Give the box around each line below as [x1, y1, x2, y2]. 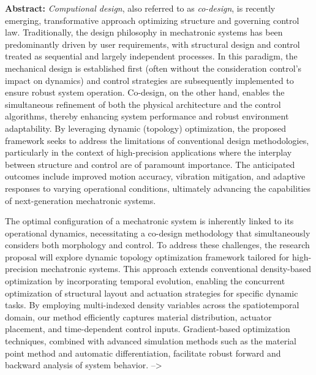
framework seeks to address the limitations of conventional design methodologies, [5, 134, 309, 146]
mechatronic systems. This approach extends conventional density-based [40, 262, 312, 275]
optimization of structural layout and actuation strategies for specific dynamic [5, 286, 298, 299]
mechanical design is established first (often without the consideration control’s [5, 61, 302, 74]
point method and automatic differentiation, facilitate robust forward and [5, 346, 281, 359]
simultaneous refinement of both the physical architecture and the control [5, 97, 281, 110]
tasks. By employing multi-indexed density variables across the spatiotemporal [5, 298, 299, 311]
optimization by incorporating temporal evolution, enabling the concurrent [5, 275, 285, 287]
